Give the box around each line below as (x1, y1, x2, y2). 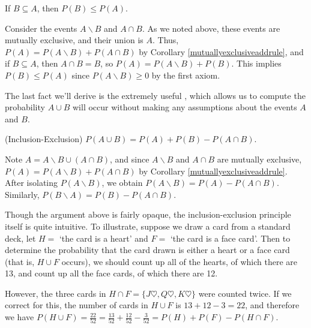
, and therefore (245, 299, 300, 311)
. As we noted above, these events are (142, 22, 280, 34)
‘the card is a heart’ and (59, 231, 148, 244)
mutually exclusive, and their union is (5, 34, 143, 46)
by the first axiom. (151, 68, 220, 81)
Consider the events (5, 22, 77, 34)
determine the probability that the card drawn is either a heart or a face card (5, 243, 290, 256)
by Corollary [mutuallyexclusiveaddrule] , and (139, 45, 304, 58)
